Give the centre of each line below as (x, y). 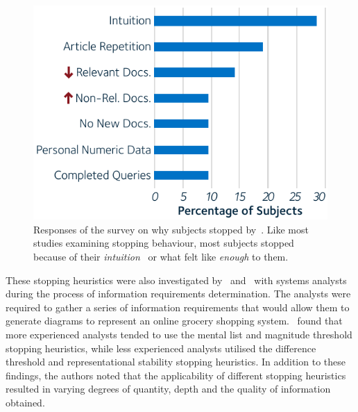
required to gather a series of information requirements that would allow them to (178, 307)
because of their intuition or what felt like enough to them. (161, 257)
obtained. (25, 402)
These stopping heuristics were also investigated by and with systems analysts (176, 280)
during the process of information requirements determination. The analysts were (178, 294)
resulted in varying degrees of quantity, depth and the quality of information (168, 389)
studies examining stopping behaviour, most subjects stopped (164, 243)
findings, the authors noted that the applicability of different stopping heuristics (176, 375)
